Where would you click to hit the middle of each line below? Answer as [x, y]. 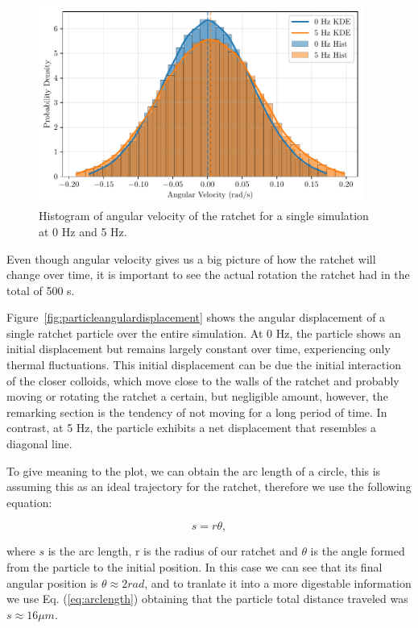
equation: [29, 502]
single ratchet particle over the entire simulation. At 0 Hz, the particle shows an [204, 333]
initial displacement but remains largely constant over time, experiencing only [199, 349]
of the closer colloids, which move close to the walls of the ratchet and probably [203, 380]
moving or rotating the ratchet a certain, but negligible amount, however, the [197, 396]
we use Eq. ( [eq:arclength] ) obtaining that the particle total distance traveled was [207, 599]
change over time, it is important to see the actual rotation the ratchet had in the [208, 274]
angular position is [52, 582]
